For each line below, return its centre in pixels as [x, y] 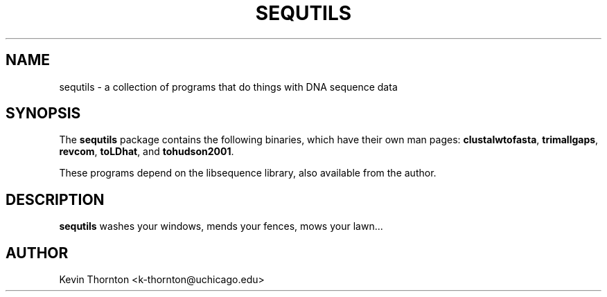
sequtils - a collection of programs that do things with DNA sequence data [228, 87]
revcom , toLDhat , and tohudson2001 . [147, 152]
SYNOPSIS [43, 114]
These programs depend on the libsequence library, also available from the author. [248, 173]
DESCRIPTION [55, 199]
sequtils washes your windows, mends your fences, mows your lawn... [221, 226]
